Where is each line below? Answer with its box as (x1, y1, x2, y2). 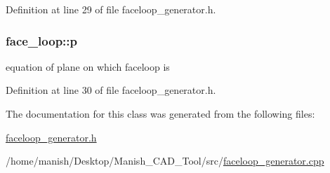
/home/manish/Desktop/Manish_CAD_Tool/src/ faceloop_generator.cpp (6, 153, 324, 168)
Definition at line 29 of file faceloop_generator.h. (6, 2, 216, 16)
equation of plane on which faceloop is (6, 59, 170, 74)
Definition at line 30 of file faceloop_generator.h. (6, 83, 216, 97)
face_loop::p (6, 32, 77, 49)
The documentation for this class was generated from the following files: (6, 106, 315, 120)
